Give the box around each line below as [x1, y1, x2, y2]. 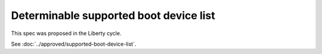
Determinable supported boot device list [11, 9, 215, 22]
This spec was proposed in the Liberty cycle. [11, 30, 122, 37]
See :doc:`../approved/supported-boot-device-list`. [11, 40, 137, 47]
